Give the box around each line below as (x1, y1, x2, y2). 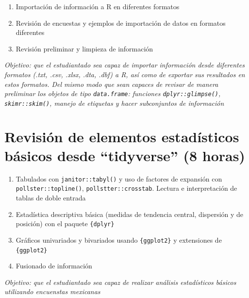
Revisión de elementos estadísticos (4, 126, 239, 146)
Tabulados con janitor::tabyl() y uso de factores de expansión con (16, 173, 222, 183)
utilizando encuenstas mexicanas (4, 286, 100, 297)
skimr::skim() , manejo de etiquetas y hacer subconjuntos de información (4, 98, 224, 108)
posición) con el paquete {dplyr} (16, 218, 115, 229)
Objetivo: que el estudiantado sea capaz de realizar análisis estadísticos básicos (4, 277, 236, 287)
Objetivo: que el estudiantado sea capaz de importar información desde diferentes (4, 60, 245, 70)
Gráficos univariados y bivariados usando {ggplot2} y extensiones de (16, 234, 222, 245)
